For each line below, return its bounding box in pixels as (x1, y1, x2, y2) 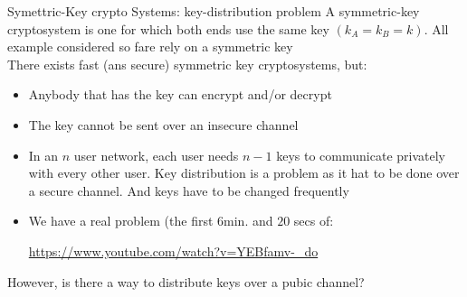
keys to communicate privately (276, 145, 445, 164)
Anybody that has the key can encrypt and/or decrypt (28, 85, 332, 104)
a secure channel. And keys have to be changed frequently (28, 181, 349, 200)
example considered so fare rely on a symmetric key (7, 37, 293, 56)
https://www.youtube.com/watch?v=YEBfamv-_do (28, 241, 319, 260)
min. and (224, 211, 273, 230)
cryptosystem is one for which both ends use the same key (7, 19, 329, 38)
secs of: (293, 211, 334, 230)
